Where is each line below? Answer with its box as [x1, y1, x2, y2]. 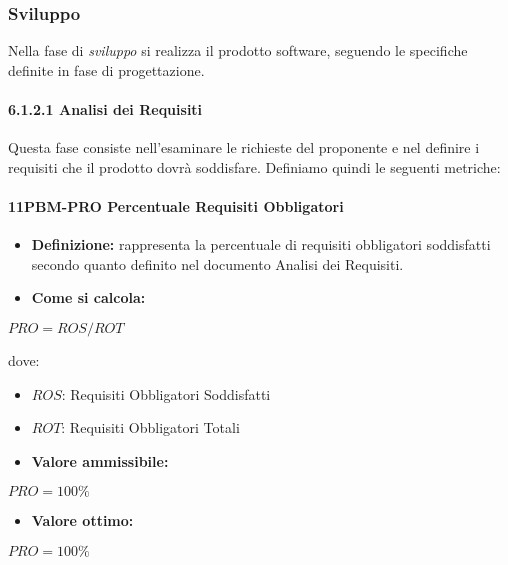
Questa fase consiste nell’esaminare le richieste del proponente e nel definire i [8, 137, 480, 158]
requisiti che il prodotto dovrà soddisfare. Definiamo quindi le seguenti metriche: [8, 156, 501, 177]
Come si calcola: [31, 287, 146, 308]
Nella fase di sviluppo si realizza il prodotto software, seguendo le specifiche [8, 40, 468, 61]
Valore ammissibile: [31, 450, 169, 471]
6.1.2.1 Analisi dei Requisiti [8, 99, 203, 119]
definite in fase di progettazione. [8, 59, 205, 80]
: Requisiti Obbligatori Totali [61, 417, 240, 438]
